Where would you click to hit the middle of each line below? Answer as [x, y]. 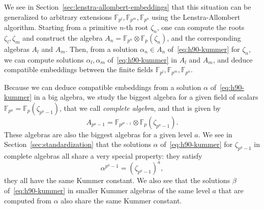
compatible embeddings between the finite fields [79, 69]
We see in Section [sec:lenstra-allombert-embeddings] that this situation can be [128, 7]
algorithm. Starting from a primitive [61, 27]
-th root [136, 27]
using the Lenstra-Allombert [196, 17]
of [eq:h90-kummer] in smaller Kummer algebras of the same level [107, 190]
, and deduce [233, 59]
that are [231, 190]
